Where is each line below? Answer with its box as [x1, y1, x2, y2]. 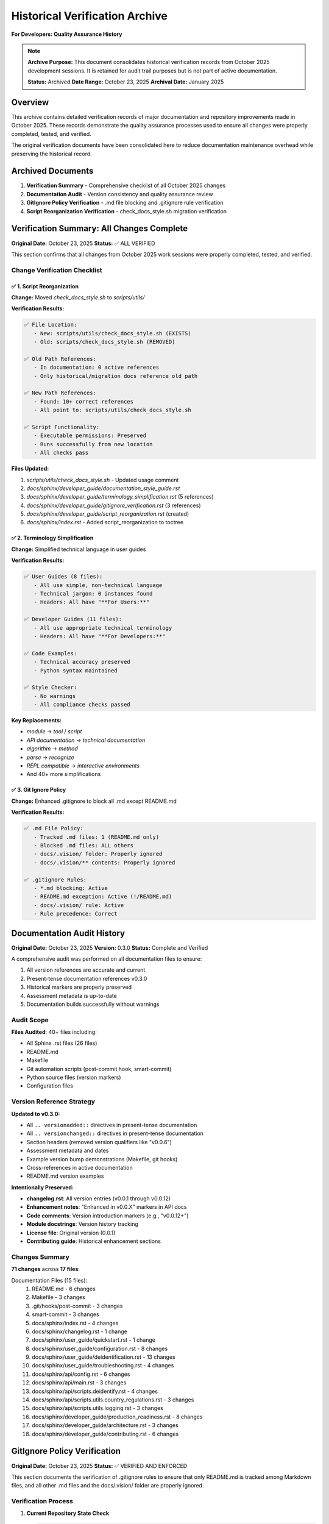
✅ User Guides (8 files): [24, 573, 103, 580]
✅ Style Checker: [24, 684, 77, 691]
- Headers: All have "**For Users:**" [34, 599, 150, 606]
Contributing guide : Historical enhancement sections [26, 1237, 161, 1245]
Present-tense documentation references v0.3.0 [26, 975, 147, 982]
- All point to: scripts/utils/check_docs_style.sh [34, 407, 191, 414]
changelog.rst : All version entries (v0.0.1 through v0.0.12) [26, 1195, 171, 1202]
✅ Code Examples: [24, 650, 77, 657]
